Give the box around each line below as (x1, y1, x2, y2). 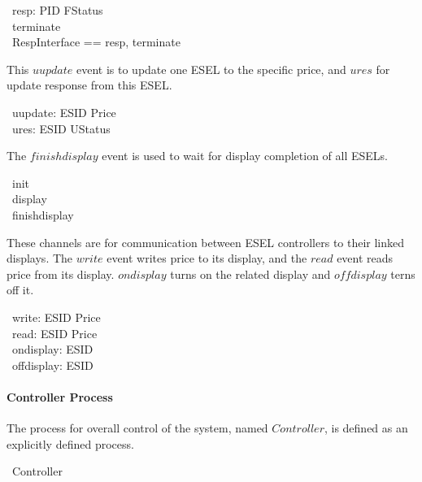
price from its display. (7, 265, 115, 282)
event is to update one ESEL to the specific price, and (76, 60, 346, 77)
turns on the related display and (170, 265, 331, 282)
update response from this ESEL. (7, 76, 172, 93)
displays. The (7, 250, 73, 267)
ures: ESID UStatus (11, 119, 111, 137)
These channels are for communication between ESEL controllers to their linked (7, 233, 405, 250)
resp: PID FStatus (11, 2, 103, 18)
